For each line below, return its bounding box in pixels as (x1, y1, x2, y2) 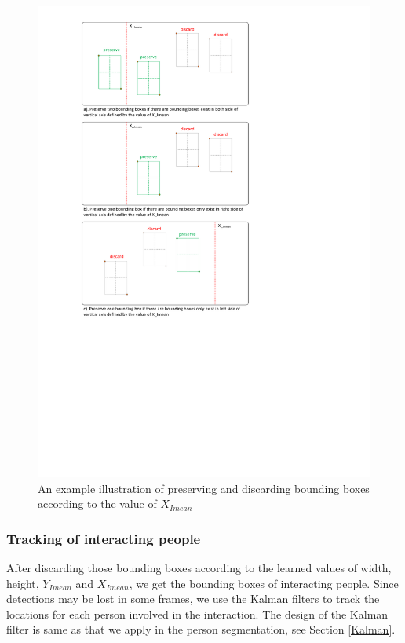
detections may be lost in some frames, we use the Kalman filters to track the (6, 590, 380, 607)
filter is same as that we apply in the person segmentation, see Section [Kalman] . (6, 621, 396, 637)
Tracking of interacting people (6, 528, 201, 548)
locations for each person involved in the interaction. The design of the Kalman (6, 605, 389, 622)
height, (6, 575, 39, 591)
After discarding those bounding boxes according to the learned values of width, (6, 560, 392, 576)
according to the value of (38, 495, 157, 512)
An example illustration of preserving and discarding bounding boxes (38, 479, 370, 496)
